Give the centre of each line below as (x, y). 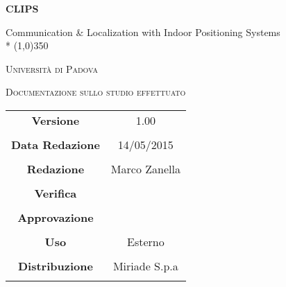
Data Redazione (56, 144)
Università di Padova (52, 68)
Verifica (56, 193)
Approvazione (56, 217)
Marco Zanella (145, 168)
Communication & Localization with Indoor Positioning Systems (143, 32)
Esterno (146, 241)
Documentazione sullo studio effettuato (96, 92)
